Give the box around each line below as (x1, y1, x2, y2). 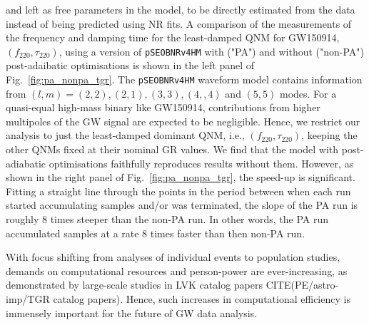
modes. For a (279, 86, 337, 100)
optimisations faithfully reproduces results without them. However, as (49, 155, 354, 170)
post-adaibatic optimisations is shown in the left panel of (6, 58, 255, 73)
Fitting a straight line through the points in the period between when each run (6, 183, 351, 198)
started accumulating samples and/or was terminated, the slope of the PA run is (6, 197, 358, 212)
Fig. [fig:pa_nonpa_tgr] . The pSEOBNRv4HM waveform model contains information (6, 72, 363, 87)
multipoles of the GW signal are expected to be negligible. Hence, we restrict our (6, 113, 360, 128)
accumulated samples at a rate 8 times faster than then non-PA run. (6, 225, 305, 240)
